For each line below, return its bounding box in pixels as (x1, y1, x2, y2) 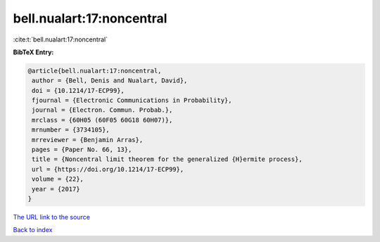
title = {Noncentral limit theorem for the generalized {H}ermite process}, (32, 155, 303, 163)
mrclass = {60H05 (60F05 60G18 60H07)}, (32, 116, 173, 124)
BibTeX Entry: (13, 48, 54, 56)
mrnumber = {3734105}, (32, 126, 110, 134)
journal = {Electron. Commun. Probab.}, (32, 106, 173, 114)
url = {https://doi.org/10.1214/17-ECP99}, (32, 165, 184, 173)
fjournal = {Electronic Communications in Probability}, (32, 96, 232, 105)
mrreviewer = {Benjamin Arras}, (32, 136, 144, 144)
